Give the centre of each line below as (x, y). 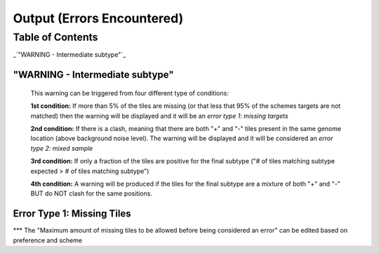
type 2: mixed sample (62, 148)
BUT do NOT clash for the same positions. (91, 193)
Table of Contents (55, 37)
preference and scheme (48, 240)
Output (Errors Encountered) (98, 18)
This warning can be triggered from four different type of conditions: (130, 93)
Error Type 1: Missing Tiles (72, 214)
